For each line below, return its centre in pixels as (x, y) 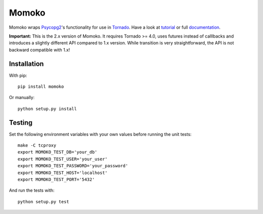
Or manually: (22, 97)
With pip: (18, 75)
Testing (21, 123)
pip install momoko (41, 87)
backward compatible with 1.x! (39, 50)
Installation (26, 64)
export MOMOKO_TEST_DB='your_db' (57, 152)
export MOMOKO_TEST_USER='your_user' (63, 159)
